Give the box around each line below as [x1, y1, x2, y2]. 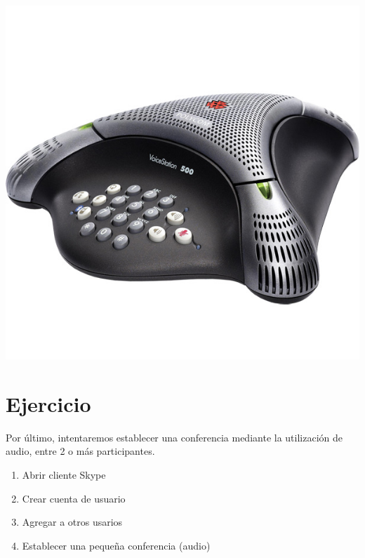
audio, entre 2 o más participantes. [6, 444, 155, 458]
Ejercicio [6, 389, 91, 418]
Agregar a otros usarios [22, 514, 123, 529]
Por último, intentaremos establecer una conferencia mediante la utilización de [6, 430, 343, 444]
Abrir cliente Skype [22, 467, 106, 481]
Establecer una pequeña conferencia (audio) [22, 538, 211, 552]
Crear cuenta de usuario [22, 491, 126, 505]
